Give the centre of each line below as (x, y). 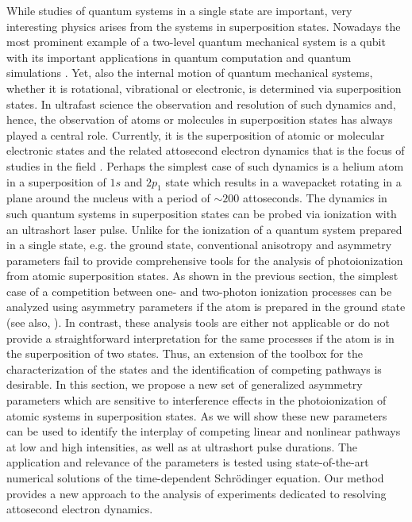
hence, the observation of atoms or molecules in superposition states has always (200, 119)
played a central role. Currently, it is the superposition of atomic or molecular (196, 134)
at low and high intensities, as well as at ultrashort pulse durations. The (182, 446)
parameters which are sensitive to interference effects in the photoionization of (196, 400)
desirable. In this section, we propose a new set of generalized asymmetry (185, 384)
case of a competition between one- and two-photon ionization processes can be (199, 291)
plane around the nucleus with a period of (108, 198)
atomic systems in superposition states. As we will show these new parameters (197, 415)
